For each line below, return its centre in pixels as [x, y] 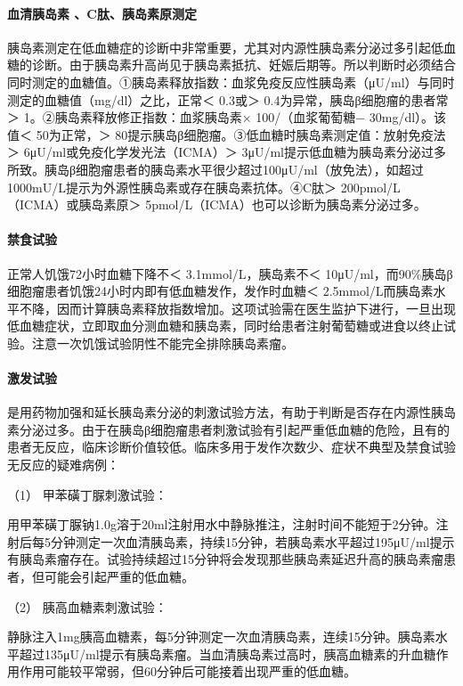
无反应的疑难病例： [63, 465]
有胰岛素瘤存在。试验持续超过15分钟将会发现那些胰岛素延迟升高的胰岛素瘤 [225, 559]
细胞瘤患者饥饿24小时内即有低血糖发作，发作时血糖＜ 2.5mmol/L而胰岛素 [220, 291]
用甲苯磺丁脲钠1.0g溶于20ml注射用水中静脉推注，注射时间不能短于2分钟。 [222, 524]
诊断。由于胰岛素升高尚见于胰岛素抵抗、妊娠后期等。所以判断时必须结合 [244, 65]
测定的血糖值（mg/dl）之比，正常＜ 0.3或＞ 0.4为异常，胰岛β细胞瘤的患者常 [228, 99]
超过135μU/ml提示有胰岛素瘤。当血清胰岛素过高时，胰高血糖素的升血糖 [227, 653]
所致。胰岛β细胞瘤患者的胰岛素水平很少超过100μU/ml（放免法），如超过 [215, 169]
